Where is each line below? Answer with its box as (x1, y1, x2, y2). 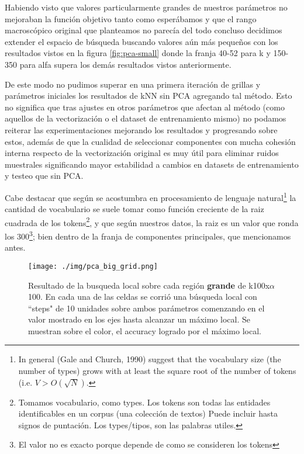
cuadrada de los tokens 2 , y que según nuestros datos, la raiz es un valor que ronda (5, 214, 299, 228)
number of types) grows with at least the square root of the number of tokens (18, 365, 296, 377)
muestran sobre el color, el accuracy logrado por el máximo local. (28, 324, 261, 337)
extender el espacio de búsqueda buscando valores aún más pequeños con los (5, 35, 278, 47)
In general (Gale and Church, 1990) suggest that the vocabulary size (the (18, 353, 281, 365)
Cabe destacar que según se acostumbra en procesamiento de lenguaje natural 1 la (5, 189, 296, 203)
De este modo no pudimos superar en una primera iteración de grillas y (5, 78, 261, 90)
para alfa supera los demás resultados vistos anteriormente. (19, 58, 232, 70)
